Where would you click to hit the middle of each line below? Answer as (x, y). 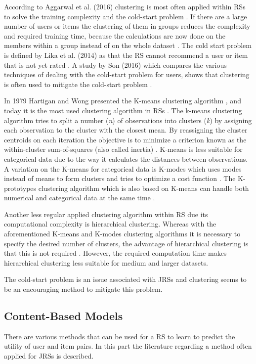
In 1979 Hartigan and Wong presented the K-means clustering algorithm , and (123, 101)
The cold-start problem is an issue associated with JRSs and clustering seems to (125, 279)
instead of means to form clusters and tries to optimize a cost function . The (120, 178)
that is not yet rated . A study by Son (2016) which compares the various (115, 65)
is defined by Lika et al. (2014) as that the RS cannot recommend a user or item (126, 55)
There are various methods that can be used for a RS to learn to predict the (120, 336)
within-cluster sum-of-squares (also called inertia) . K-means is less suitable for (123, 149)
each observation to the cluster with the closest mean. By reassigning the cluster (126, 130)
